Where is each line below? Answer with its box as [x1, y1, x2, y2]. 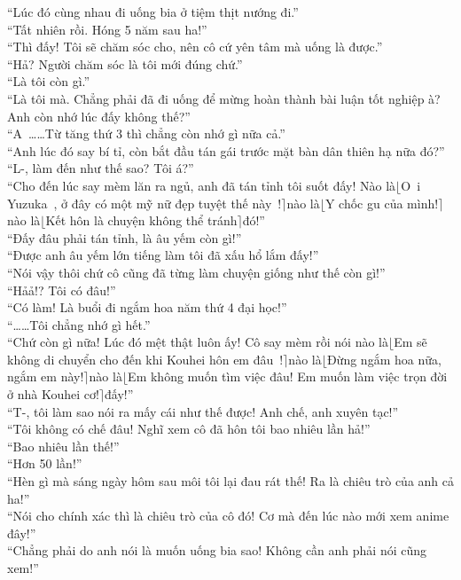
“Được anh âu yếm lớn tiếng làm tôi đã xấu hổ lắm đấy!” [7, 246, 319, 264]
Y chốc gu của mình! [324, 193, 439, 212]
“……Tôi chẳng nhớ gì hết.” [7, 315, 151, 333]
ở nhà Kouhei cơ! [7, 385, 99, 404]
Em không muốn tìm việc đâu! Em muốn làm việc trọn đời [128, 367, 448, 386]
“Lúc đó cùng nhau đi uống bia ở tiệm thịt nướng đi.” [7, 3, 299, 20]
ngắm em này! [7, 367, 84, 386]
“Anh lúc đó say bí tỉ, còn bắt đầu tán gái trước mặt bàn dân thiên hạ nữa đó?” [7, 141, 445, 160]
